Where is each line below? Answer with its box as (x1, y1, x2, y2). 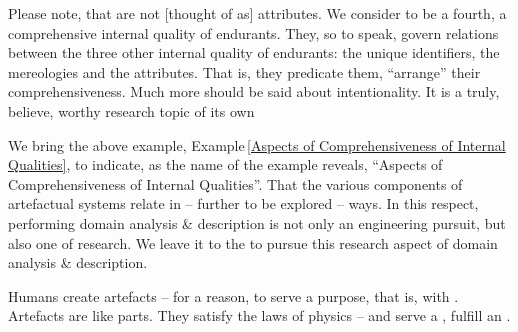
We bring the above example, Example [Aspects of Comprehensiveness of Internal (8, 134, 506, 155)
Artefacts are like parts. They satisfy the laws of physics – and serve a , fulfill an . (8, 305, 511, 326)
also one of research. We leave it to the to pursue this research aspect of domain (8, 232, 498, 253)
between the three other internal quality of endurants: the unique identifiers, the (8, 42, 500, 63)
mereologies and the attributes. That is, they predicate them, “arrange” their (8, 61, 481, 82)
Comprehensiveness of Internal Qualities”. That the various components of (8, 173, 463, 194)
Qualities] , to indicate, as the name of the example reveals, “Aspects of (8, 154, 443, 175)
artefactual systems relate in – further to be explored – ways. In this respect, (8, 193, 479, 214)
